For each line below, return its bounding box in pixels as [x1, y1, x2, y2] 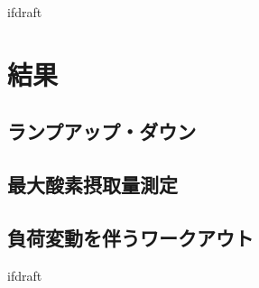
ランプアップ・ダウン [7, 117, 197, 145]
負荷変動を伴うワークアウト [7, 223, 254, 251]
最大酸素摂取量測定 [7, 171, 178, 199]
